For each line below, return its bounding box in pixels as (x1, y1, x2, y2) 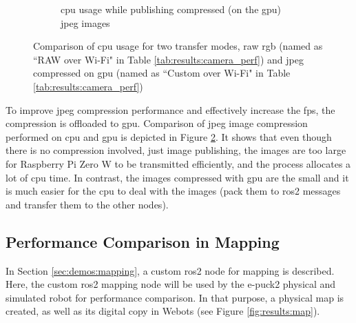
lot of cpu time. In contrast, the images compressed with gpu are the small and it (6, 170, 349, 184)
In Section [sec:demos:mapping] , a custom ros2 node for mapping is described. (6, 263, 335, 277)
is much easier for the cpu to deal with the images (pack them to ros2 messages (6, 184, 341, 198)
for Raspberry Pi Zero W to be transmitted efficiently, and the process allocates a (6, 156, 351, 170)
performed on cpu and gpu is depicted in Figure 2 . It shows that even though (6, 129, 332, 144)
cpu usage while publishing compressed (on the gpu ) (61, 2, 282, 16)
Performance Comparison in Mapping (6, 231, 280, 252)
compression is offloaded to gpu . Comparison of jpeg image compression (6, 116, 308, 130)
